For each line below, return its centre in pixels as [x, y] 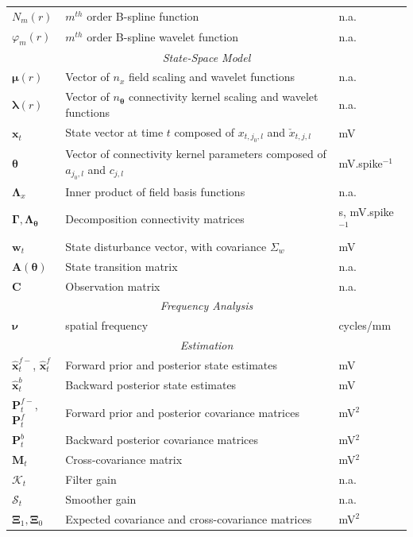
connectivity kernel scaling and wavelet [223, 97]
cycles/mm [365, 325]
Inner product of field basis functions [155, 191]
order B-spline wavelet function [163, 36]
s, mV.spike [366, 211]
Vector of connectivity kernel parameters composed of [196, 154]
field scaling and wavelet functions [212, 77]
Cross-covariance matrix [124, 459]
